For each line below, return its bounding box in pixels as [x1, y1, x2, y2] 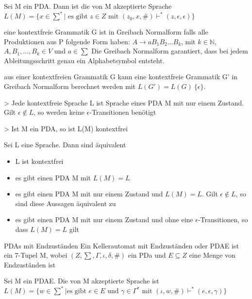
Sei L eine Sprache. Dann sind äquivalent [4, 140, 126, 150]
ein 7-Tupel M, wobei [4, 250, 67, 260]
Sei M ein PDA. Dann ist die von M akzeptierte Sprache [4, 1, 172, 11]
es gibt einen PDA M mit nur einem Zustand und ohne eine [15, 214, 193, 225]
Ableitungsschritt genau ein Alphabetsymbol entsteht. [4, 55, 165, 65]
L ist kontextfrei [15, 156, 64, 166]
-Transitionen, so [198, 214, 248, 225]
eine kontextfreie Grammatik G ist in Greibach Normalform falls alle [4, 27, 208, 37]
